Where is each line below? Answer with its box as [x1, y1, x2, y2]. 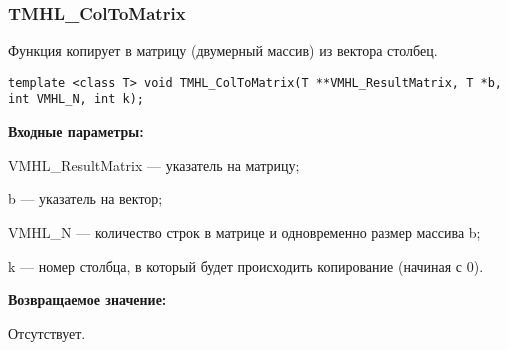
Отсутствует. [8, 322, 86, 343]
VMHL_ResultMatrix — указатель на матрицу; [8, 154, 300, 175]
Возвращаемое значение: [8, 289, 167, 310]
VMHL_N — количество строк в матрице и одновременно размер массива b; [8, 221, 481, 242]
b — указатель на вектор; [8, 188, 163, 209]
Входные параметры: [8, 121, 144, 142]
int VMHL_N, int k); [8, 92, 145, 107]
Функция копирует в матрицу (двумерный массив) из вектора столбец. [8, 40, 438, 61]
